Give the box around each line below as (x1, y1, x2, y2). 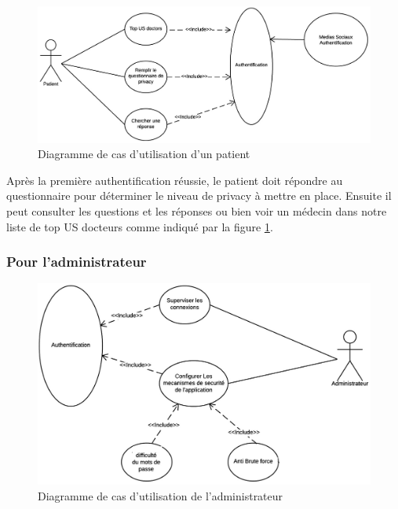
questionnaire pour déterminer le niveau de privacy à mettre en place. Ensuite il (6, 187, 392, 204)
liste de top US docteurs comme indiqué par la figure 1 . (6, 218, 273, 234)
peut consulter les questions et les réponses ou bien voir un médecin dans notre (6, 203, 387, 219)
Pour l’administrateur (6, 252, 147, 271)
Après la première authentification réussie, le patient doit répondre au (6, 172, 343, 188)
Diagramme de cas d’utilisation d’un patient (38, 146, 250, 162)
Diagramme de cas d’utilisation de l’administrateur (38, 487, 283, 503)
